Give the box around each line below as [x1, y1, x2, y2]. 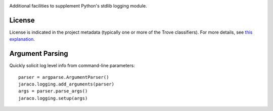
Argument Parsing [9, 49, 68, 58]
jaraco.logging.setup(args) [18, 95, 88, 101]
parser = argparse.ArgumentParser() [18, 74, 109, 80]
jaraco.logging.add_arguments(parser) [18, 81, 115, 87]
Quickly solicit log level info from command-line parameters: [9, 63, 135, 69]
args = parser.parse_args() [18, 88, 88, 94]
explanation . [9, 36, 35, 42]
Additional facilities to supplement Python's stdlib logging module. [9, 3, 147, 9]
